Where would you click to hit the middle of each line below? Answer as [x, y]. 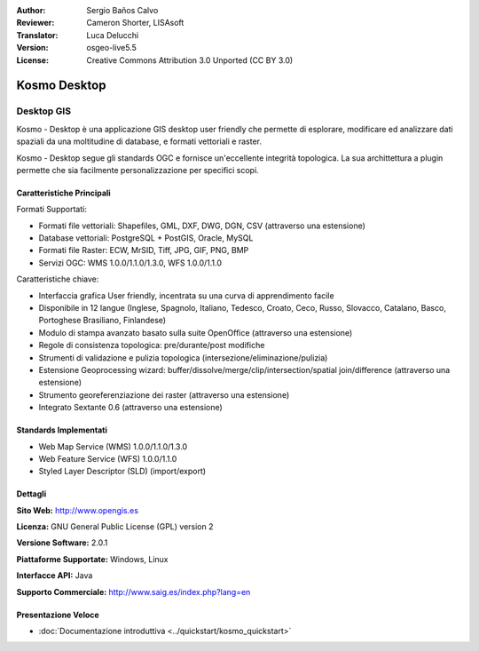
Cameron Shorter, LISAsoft [135, 23]
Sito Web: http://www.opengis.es [78, 510]
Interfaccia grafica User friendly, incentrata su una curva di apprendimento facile [186, 295]
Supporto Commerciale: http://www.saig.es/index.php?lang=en [133, 591]
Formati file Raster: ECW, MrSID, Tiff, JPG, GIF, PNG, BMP [144, 250]
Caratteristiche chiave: [58, 279]
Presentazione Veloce [58, 615]
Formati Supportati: [52, 210]
